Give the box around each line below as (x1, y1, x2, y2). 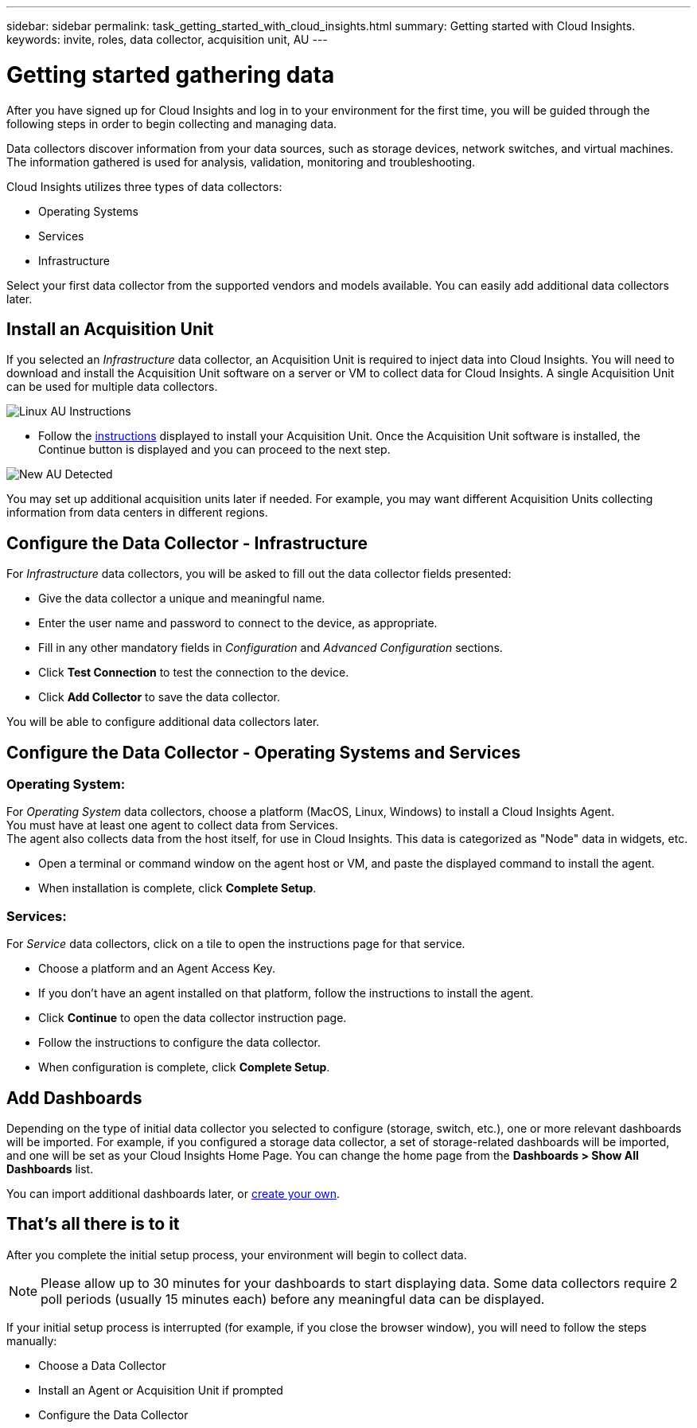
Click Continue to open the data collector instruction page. (38, 1011, 347, 1025)
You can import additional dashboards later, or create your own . (6, 1187, 341, 1200)
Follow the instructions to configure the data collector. (38, 1036, 321, 1050)
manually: (6, 1333, 57, 1348)
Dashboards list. (6, 1162, 94, 1176)
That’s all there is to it (6, 1214, 180, 1235)
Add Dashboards (6, 1087, 142, 1108)
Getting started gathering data (6, 60, 335, 88)
